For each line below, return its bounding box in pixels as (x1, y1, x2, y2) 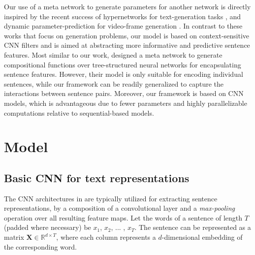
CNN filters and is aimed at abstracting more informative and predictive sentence (4, 40, 250, 50)
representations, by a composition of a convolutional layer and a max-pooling (4, 203, 235, 213)
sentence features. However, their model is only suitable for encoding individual (4, 69, 243, 79)
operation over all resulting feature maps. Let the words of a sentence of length (4, 212, 243, 223)
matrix (4, 232, 24, 242)
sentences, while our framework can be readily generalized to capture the (4, 78, 224, 89)
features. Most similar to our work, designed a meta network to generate (4, 49, 223, 60)
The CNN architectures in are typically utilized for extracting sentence (4, 193, 218, 203)
